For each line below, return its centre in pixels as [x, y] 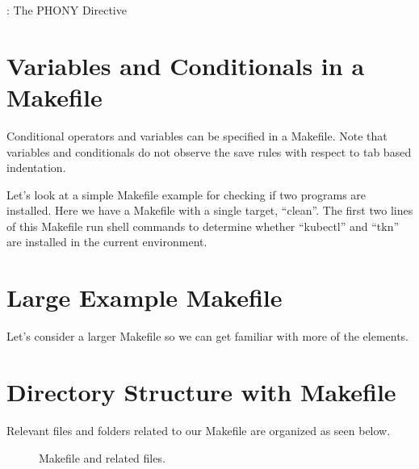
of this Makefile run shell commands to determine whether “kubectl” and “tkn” [203, 226]
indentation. [36, 167]
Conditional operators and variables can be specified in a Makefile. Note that [197, 135]
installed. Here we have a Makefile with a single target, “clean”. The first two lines [210, 210]
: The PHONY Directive [67, 10]
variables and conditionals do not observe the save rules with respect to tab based [209, 151]
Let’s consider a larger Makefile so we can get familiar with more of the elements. [208, 336]
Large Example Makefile [145, 297]
